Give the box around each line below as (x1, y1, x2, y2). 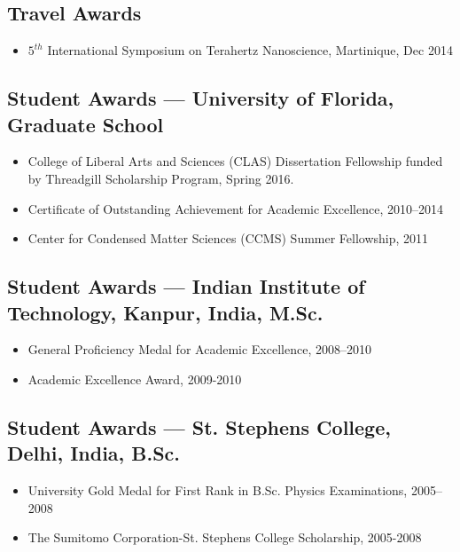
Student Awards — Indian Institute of (7, 272, 365, 300)
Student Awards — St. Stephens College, (7, 413, 391, 440)
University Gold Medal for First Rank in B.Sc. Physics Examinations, (27, 481, 408, 500)
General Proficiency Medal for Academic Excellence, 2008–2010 (27, 340, 371, 359)
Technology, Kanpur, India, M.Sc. (7, 298, 324, 326)
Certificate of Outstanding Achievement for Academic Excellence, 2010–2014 (27, 199, 443, 217)
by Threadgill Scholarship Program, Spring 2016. (27, 169, 294, 187)
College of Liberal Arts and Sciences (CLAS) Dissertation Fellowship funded (27, 152, 443, 170)
